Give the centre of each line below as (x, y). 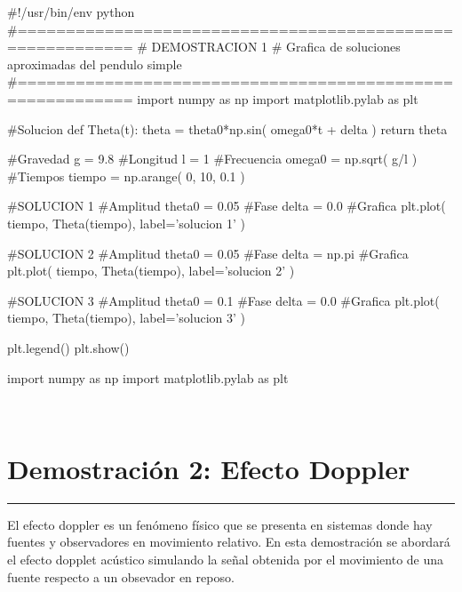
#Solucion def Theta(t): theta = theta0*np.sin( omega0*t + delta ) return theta (227, 128)
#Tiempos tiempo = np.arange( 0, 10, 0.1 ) (126, 176)
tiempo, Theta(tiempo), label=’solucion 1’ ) (127, 223)
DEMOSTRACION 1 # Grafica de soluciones (276, 47)
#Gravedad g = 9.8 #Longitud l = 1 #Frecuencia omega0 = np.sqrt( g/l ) (212, 159)
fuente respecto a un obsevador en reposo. (121, 576)
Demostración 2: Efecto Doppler (209, 468)
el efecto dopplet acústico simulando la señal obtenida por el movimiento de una (226, 559)
